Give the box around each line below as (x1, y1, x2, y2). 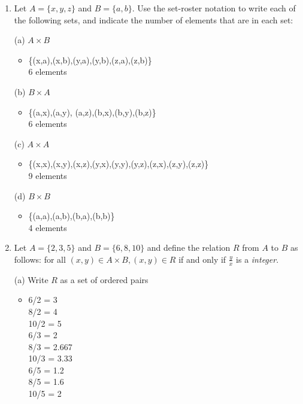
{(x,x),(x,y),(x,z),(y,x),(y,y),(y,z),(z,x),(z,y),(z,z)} (28, 157, 209, 170)
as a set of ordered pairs (60, 273, 149, 285)
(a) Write (14, 273, 49, 285)
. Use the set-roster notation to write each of (132, 2, 296, 14)
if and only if (178, 253, 226, 265)
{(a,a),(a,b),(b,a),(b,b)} (28, 209, 115, 222)
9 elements (28, 169, 67, 181)
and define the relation (147, 241, 231, 254)
